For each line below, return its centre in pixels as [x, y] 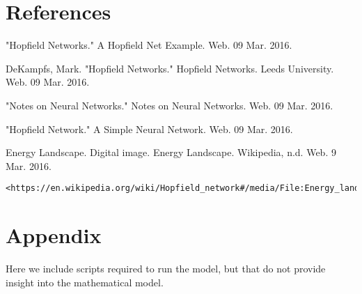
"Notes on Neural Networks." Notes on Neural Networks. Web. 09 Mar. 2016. [170, 105]
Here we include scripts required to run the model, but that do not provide [166, 269]
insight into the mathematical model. [85, 282]
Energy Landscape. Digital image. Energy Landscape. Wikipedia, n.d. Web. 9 [171, 152]
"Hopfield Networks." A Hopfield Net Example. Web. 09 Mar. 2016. [149, 45]
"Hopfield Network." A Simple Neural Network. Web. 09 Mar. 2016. [149, 129]
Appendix [54, 235]
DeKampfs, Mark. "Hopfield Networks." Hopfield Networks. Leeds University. [170, 68]
